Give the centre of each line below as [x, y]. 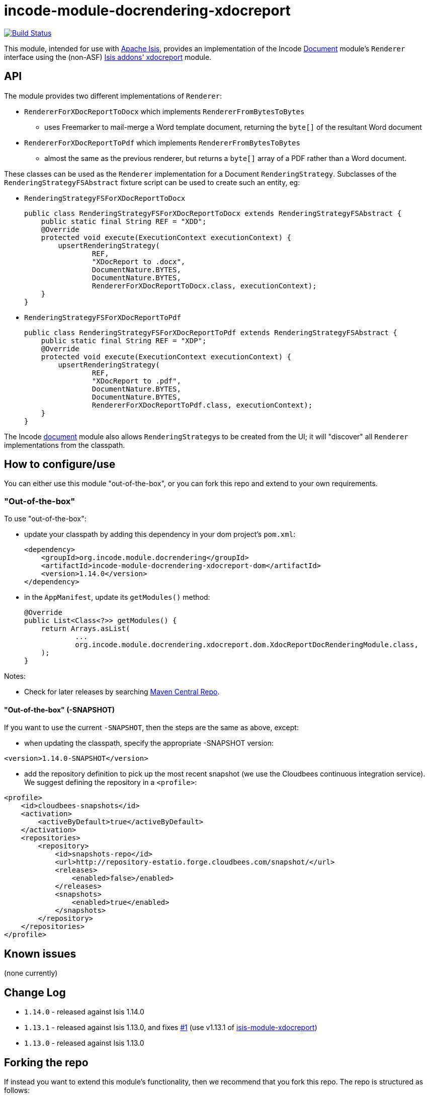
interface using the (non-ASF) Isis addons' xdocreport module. [108, 57]
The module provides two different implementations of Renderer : [113, 96]
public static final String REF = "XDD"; [124, 221]
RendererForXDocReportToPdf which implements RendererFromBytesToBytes [162, 142]
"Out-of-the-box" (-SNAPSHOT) [59, 710]
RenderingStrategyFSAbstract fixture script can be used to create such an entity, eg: [152, 182]
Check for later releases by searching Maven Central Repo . [122, 692]
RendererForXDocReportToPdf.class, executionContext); [202, 405]
